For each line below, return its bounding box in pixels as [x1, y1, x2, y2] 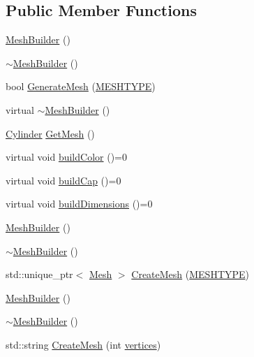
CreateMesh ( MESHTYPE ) [131, 267, 250, 282]
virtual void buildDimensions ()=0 [6, 196, 153, 211]
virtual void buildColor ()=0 [6, 150, 127, 164]
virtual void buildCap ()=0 [6, 173, 121, 187]
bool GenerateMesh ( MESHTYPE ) [6, 79, 156, 94]
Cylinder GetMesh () [6, 126, 95, 140]
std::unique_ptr [6, 267, 73, 282]
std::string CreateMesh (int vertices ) [6, 337, 161, 351]
